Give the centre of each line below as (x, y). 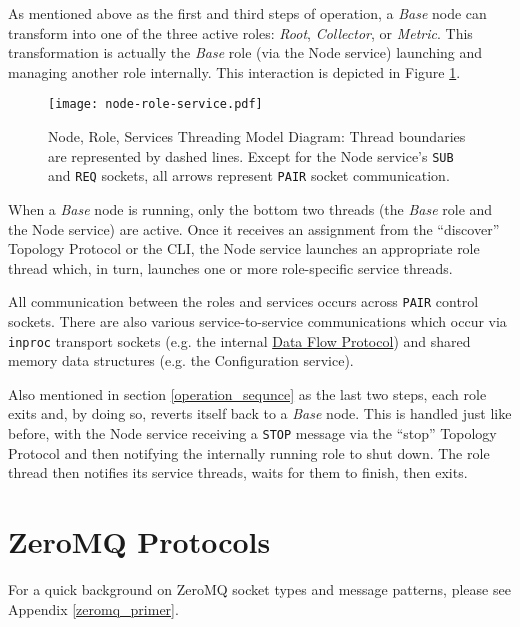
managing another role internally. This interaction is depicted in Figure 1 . (234, 71)
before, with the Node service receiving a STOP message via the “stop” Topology (252, 433)
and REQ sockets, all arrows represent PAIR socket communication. (249, 175)
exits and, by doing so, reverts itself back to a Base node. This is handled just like (260, 413)
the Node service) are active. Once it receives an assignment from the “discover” (254, 228)
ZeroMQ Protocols (139, 541)
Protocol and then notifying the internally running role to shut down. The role (249, 452)
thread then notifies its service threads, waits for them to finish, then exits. (238, 472)
